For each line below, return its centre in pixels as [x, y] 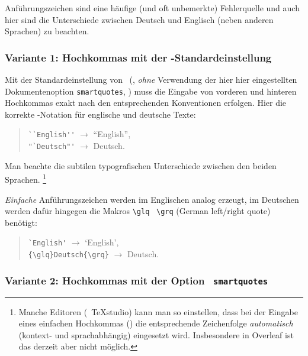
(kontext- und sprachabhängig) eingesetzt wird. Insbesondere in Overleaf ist [156, 334]
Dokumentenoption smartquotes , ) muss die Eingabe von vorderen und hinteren [151, 91]
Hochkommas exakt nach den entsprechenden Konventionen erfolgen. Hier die [146, 103]
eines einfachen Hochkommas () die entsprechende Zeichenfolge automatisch [156, 323]
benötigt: [21, 222]
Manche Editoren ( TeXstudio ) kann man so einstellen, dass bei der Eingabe [158, 311]
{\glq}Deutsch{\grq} [68, 255]
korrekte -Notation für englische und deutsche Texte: [100, 114]
